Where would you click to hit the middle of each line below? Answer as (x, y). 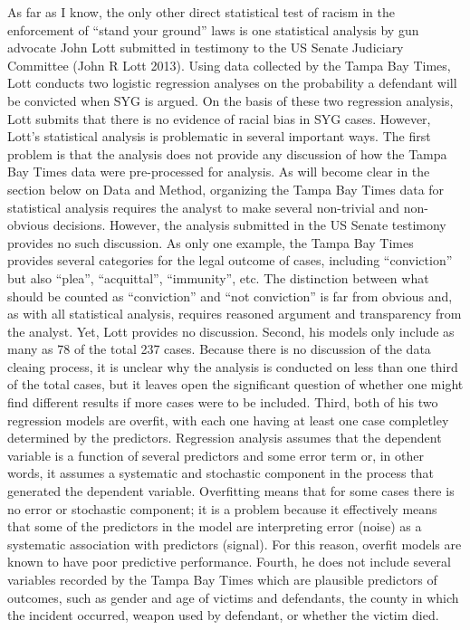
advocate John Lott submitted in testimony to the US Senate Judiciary (206, 48)
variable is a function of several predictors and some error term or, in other (216, 455)
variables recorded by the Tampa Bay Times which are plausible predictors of (222, 579)
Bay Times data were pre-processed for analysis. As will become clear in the (219, 172)
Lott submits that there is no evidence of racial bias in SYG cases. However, (219, 118)
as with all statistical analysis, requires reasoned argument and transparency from (235, 314)
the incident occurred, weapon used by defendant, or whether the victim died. (223, 615)
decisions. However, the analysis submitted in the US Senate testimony (249, 225)
